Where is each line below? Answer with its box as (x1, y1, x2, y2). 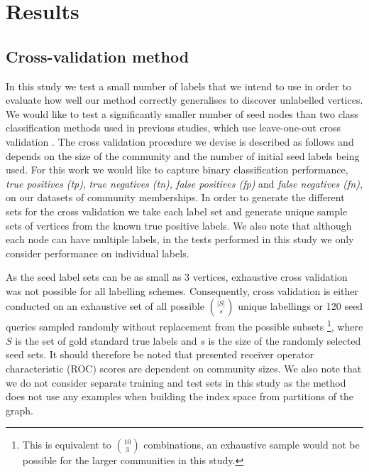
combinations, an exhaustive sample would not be (143, 437, 360, 452)
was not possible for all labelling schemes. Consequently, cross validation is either (6, 283, 359, 298)
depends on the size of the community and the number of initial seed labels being (6, 148, 360, 163)
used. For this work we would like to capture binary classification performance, (6, 162, 348, 177)
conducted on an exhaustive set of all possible (6, 299, 204, 313)
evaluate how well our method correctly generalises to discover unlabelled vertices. (6, 92, 363, 107)
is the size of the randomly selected (208, 333, 361, 348)
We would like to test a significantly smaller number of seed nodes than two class (6, 106, 358, 121)
